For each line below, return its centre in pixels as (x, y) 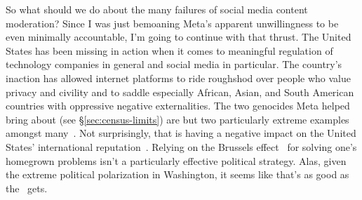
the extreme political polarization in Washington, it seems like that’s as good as (177, 174)
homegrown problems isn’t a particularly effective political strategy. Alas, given (176, 160)
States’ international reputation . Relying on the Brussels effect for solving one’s (181, 146)
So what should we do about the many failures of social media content (157, 9)
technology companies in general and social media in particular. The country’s (174, 64)
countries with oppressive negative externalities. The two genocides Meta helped (178, 106)
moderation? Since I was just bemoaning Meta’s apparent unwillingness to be (172, 23)
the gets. (27, 188)
